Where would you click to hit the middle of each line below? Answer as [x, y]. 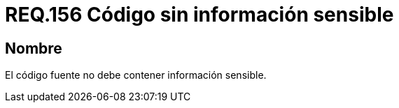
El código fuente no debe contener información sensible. [136, 75]
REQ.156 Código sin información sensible [199, 15]
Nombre [34, 48]
